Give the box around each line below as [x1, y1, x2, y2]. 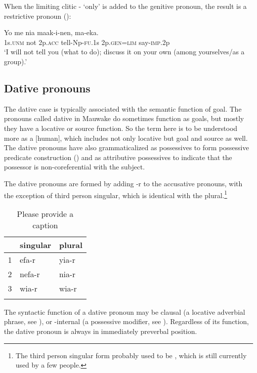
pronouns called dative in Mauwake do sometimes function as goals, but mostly [4, 113, 244, 124]
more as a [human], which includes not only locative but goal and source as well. [4, 132, 248, 143]
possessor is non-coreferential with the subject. [4, 162, 145, 172]
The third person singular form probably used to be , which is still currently [15, 350, 247, 360]
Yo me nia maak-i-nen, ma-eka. [4, 27, 99, 38]
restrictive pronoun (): [4, 10, 71, 21]
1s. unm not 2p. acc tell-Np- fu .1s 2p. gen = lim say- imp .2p [4, 37, 170, 47]
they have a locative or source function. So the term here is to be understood [4, 123, 238, 133]
